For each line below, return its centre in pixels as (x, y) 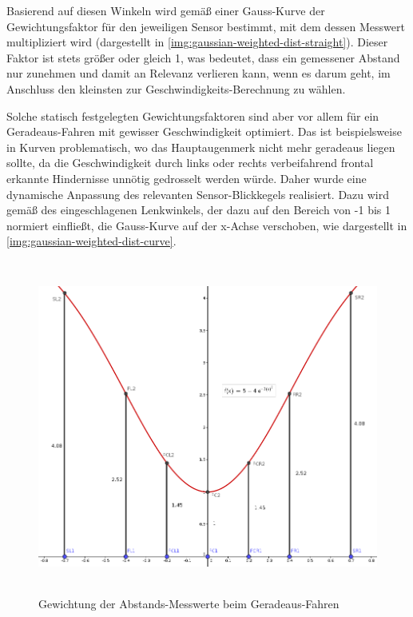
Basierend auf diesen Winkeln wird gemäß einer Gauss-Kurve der (166, 10)
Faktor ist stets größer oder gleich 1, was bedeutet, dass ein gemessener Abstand (203, 57)
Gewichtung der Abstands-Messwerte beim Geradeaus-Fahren (189, 604)
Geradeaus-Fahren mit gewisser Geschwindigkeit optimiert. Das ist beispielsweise (204, 131)
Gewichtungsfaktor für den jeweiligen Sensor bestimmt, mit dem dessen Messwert (206, 26)
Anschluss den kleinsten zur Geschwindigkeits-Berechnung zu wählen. (176, 88)
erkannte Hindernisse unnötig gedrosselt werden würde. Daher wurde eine (187, 178)
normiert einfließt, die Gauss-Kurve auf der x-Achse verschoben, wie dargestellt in (207, 225)
